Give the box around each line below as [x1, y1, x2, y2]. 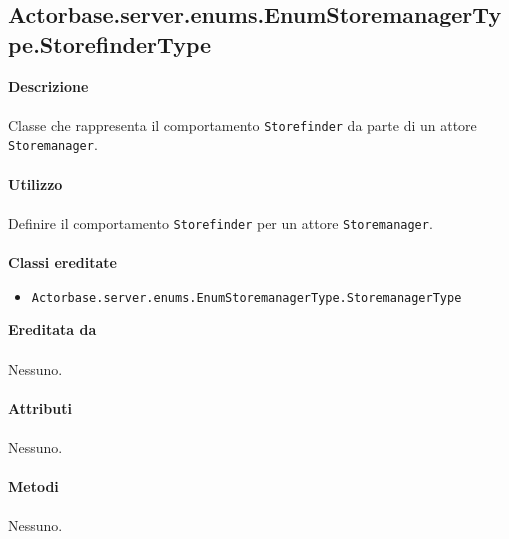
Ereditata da [8, 319, 97, 340]
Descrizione [8, 75, 89, 96]
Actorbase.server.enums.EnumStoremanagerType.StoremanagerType [31, 290, 462, 305]
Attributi [8, 397, 72, 418]
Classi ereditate [8, 252, 117, 273]
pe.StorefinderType [8, 28, 212, 59]
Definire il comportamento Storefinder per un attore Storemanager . [8, 212, 433, 233]
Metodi [8, 476, 59, 497]
